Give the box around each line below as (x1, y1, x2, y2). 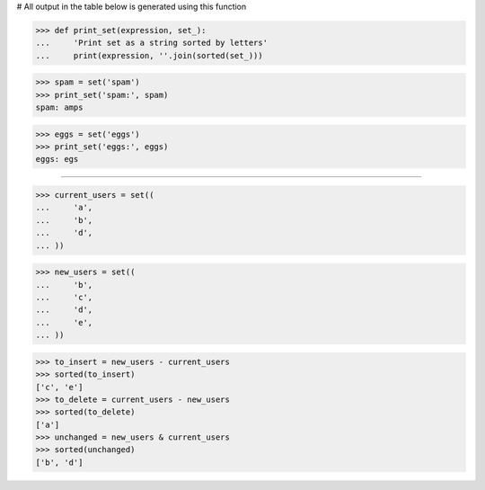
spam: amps (35, 102, 84, 112)
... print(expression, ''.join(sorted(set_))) (35, 50, 264, 60)
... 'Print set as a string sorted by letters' (35, 38, 269, 49)
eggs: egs (35, 154, 79, 165)
